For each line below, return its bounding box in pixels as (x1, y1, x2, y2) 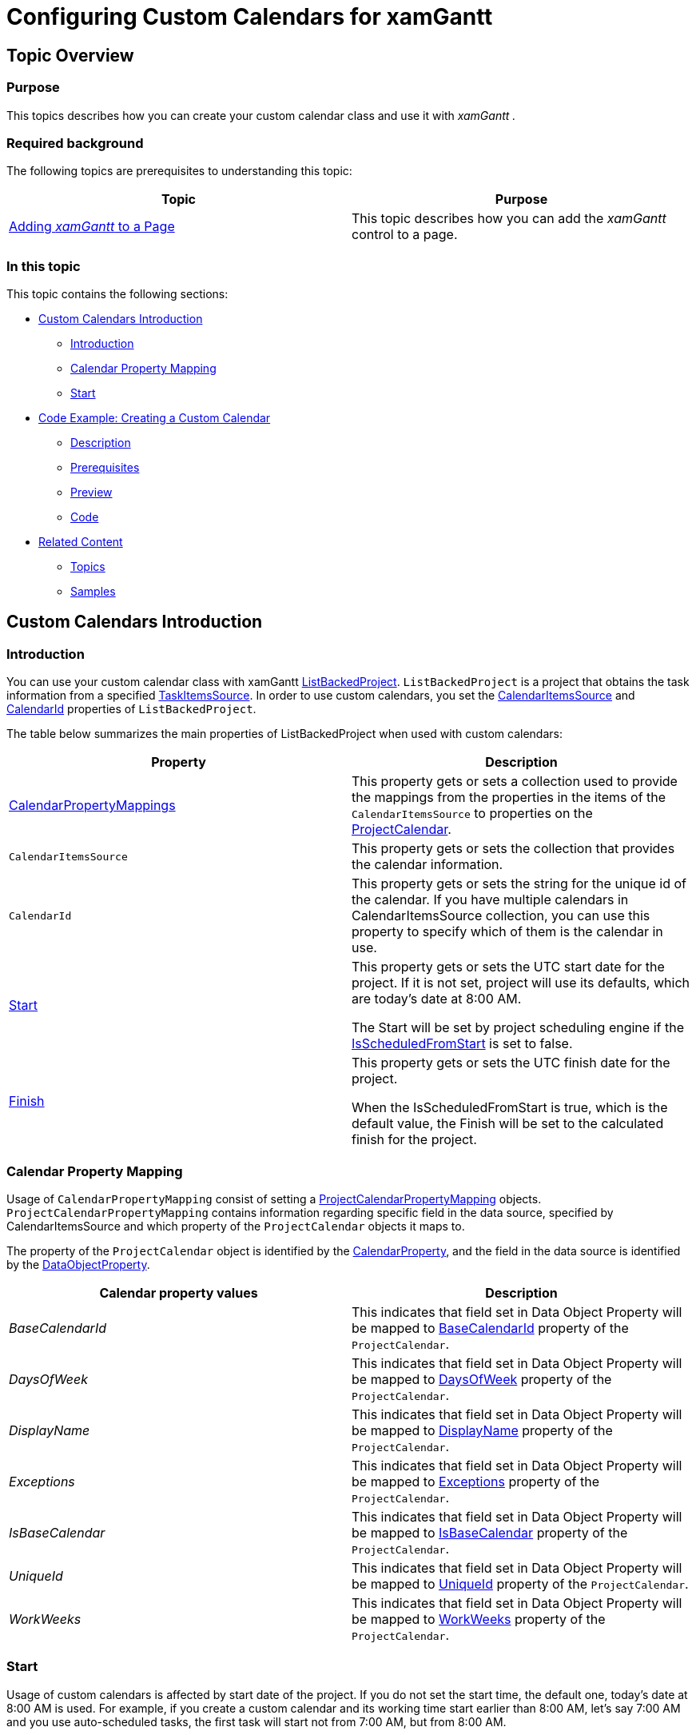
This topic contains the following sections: (6, 287, 229, 301)
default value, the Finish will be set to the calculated (352, 1115, 664, 1132)
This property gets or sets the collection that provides (352, 840, 675, 857)
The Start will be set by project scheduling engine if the (352, 1019, 684, 1036)
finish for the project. (352, 1131, 477, 1148)
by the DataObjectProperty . (6, 1258, 150, 1272)
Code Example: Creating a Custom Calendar (38, 411, 271, 425)
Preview (70, 485, 113, 500)
